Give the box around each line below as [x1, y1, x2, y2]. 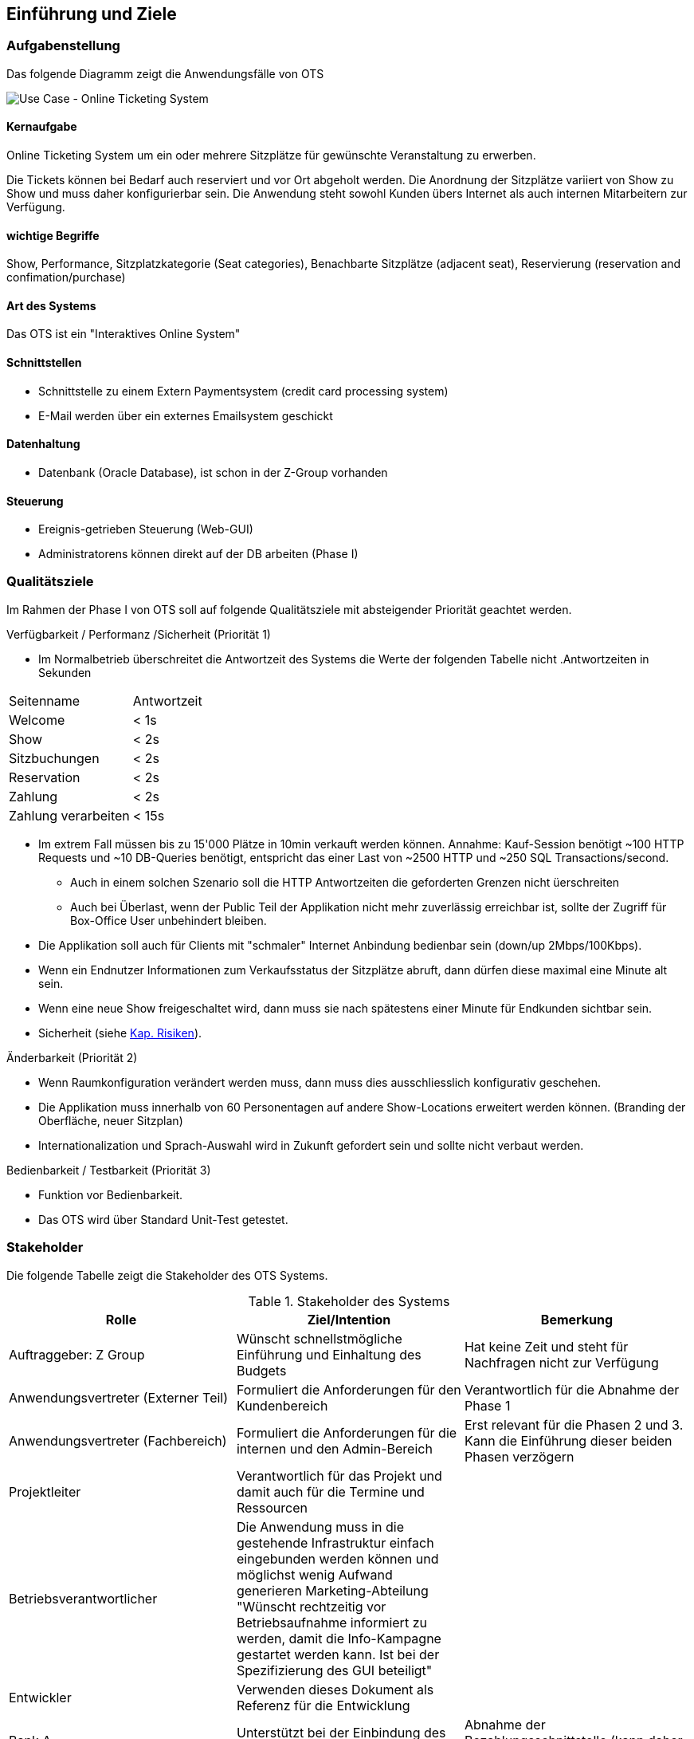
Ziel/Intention [307, 1311, 391, 1328]
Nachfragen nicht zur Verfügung [464, 1354, 659, 1371]
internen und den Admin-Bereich [236, 1440, 433, 1457]
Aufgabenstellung [6, 37, 120, 54]
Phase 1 [464, 1397, 511, 1414]
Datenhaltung [6, 437, 80, 451]
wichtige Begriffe [6, 228, 100, 242]
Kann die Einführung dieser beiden [464, 1432, 672, 1449]
